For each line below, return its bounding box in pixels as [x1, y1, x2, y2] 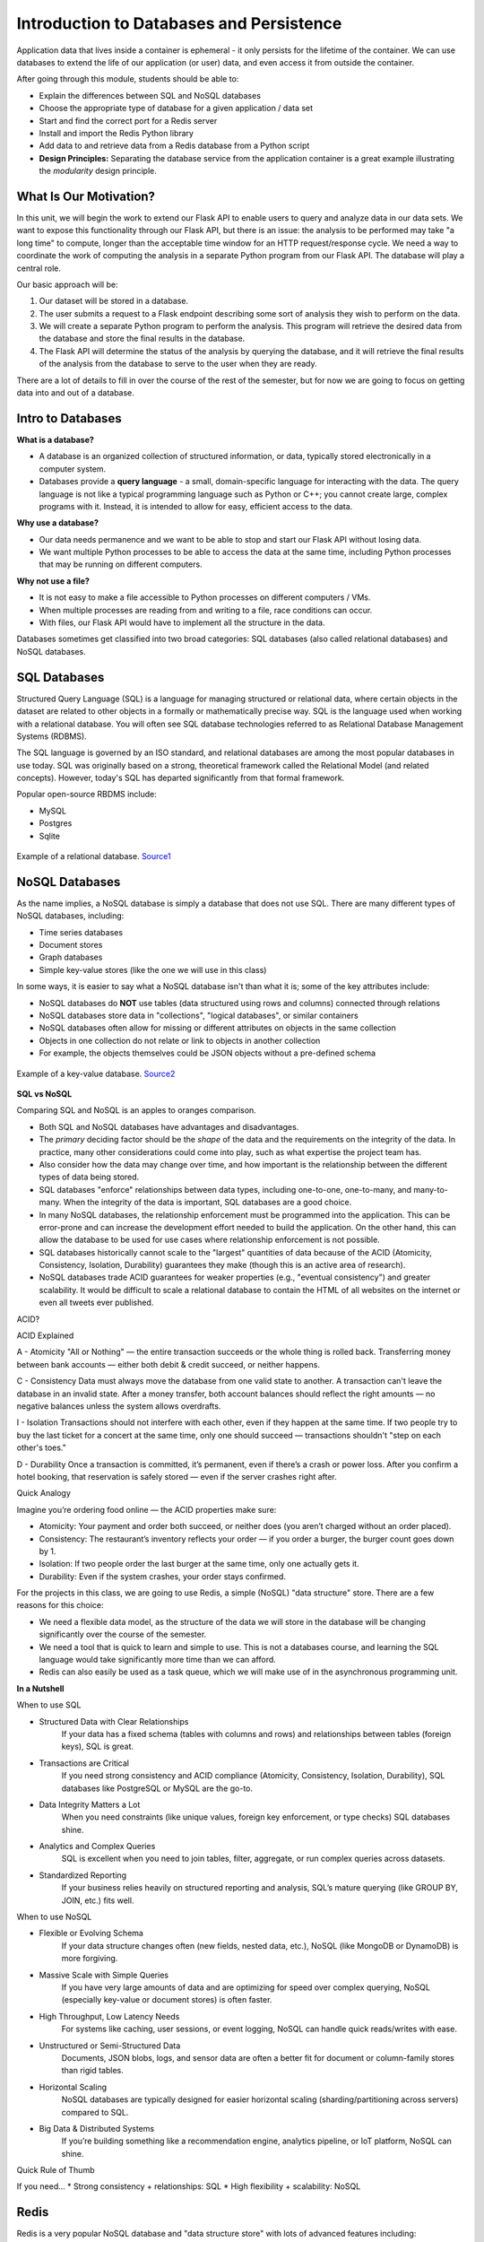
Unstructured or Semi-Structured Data [39, 2040, 181, 2051]
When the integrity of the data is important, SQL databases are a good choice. [63, 1197, 352, 1208]
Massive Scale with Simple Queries [39, 1969, 169, 1980]
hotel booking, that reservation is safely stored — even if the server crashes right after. [16, 1471, 338, 1482]
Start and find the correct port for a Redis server [39, 115, 218, 126]
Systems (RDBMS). [16, 731, 87, 742]
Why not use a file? [16, 575, 90, 587]
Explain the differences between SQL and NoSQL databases [39, 90, 262, 100]
